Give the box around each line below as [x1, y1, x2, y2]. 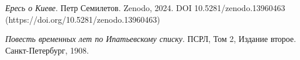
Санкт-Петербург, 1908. [5, 44, 89, 56]
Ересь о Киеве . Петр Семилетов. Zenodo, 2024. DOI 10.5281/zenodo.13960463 [5, 2, 285, 13]
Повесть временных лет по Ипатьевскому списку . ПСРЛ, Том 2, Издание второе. [5, 33, 296, 45]
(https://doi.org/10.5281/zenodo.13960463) [5, 13, 160, 25]
